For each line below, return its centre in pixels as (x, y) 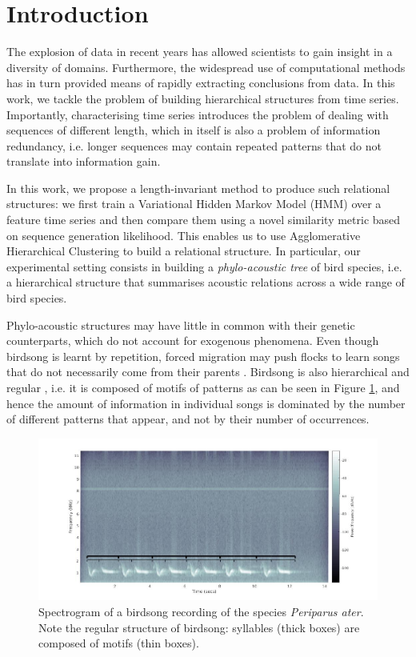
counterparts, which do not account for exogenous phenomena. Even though (193, 341)
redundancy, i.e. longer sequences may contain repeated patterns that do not (194, 145)
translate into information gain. (84, 161)
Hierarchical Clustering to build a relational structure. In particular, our (184, 251)
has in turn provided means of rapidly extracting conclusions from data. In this (201, 83)
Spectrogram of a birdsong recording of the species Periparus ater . (201, 612)
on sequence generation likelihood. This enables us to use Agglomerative (184, 235)
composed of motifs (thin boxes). (119, 643)
